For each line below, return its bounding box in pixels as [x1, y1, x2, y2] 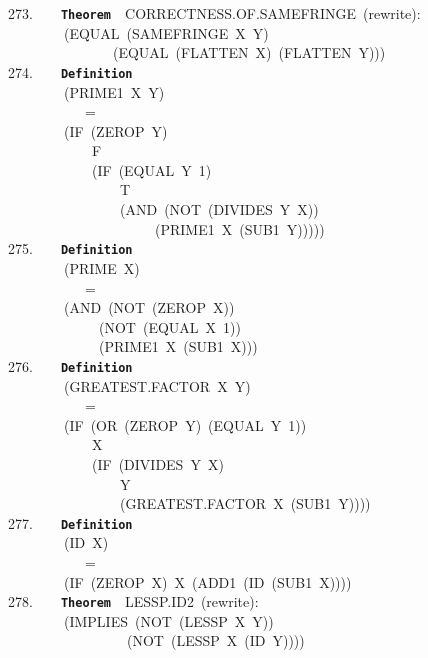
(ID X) [63, 532, 109, 553]
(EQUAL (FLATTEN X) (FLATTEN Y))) [112, 42, 386, 63]
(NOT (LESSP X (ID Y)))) [126, 630, 305, 651]
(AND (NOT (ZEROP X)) [63, 297, 235, 318]
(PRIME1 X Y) [63, 81, 165, 102]
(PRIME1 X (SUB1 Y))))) [154, 218, 325, 239]
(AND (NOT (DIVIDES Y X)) [119, 199, 319, 220]
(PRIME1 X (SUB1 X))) [98, 336, 258, 357]
